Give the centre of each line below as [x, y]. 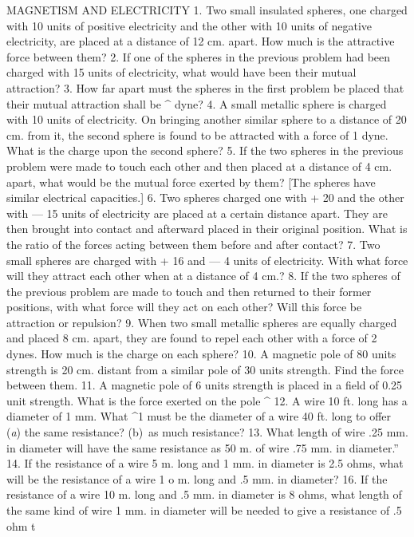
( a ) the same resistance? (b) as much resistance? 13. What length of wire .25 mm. [207, 432]
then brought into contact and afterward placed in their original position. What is [207, 229]
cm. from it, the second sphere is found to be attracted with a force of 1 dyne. [197, 134]
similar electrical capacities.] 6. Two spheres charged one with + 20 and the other [205, 197]
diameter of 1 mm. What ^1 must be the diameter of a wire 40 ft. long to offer [199, 416]
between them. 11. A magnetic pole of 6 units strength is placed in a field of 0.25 [205, 385]
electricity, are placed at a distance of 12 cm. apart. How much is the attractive [201, 41]
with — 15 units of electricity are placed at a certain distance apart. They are [197, 213]
